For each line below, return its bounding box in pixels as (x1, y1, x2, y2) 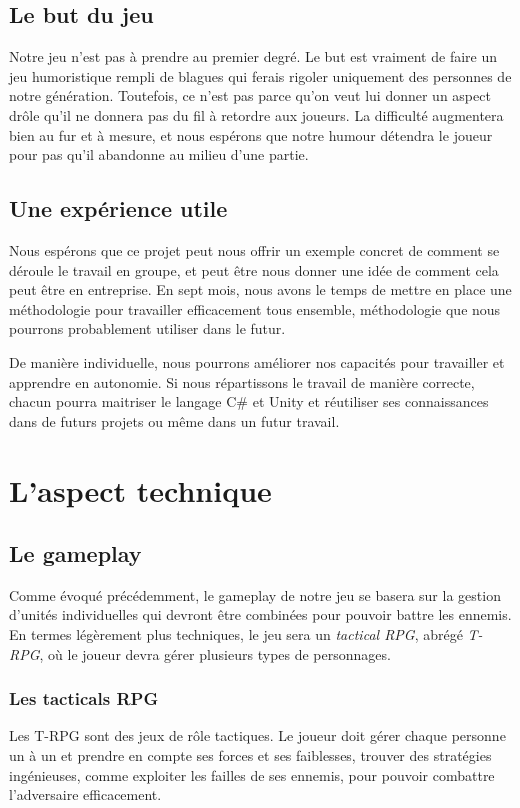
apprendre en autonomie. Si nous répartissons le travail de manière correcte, (9, 371, 475, 392)
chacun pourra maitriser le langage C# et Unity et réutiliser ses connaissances (9, 391, 489, 412)
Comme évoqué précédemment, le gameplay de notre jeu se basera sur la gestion (9, 584, 501, 605)
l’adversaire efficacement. (9, 784, 162, 805)
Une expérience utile (9, 193, 228, 224)
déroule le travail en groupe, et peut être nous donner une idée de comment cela (9, 259, 499, 280)
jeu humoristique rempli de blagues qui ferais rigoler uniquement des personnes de (9, 65, 512, 86)
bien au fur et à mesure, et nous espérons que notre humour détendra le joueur (9, 124, 493, 145)
